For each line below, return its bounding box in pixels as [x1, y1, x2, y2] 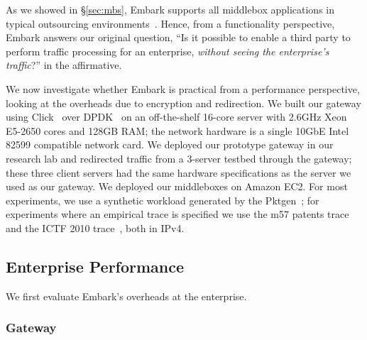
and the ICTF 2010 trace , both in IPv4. [6, 220, 185, 235]
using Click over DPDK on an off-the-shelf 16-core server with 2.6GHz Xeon [6, 109, 347, 124]
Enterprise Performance [6, 255, 185, 277]
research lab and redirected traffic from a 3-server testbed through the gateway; [6, 150, 352, 165]
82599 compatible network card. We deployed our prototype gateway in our [6, 137, 334, 152]
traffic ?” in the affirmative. [6, 57, 122, 72]
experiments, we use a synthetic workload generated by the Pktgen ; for [6, 192, 319, 207]
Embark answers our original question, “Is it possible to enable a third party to [6, 30, 351, 45]
